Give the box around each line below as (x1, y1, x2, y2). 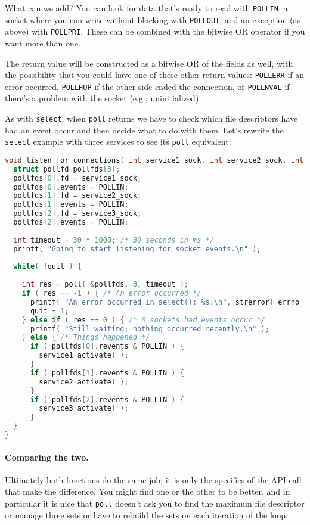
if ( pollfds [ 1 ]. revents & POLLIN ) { (30, 368, 184, 377)
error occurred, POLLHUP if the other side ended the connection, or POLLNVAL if (5, 80, 290, 92)
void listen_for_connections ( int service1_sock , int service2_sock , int (5, 156, 304, 164)
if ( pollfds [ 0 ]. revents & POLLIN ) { (30, 342, 184, 351)
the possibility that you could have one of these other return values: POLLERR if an (5, 69, 305, 81)
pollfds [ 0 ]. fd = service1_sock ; (13, 173, 142, 182)
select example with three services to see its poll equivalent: (5, 135, 231, 148)
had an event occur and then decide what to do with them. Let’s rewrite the (5, 123, 284, 136)
